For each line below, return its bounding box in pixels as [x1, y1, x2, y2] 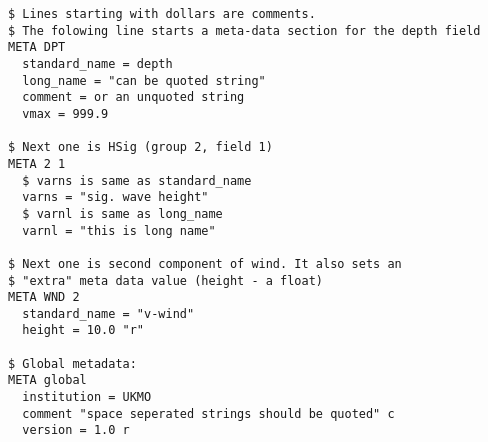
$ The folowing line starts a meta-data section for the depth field [8, 23, 481, 38]
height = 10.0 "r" [22, 323, 145, 338]
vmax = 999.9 [22, 106, 109, 121]
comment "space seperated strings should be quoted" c [22, 406, 395, 421]
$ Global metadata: [8, 356, 137, 371]
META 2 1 [8, 156, 66, 171]
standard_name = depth [22, 56, 173, 71]
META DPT [8, 40, 66, 55]
